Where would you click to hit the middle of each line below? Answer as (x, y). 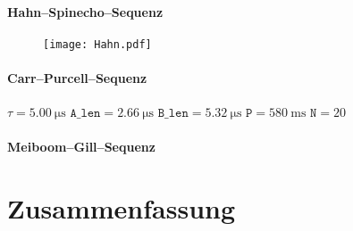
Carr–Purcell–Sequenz (77, 78)
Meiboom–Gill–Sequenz (81, 147)
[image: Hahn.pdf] (97, 44)
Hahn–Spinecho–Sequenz (85, 11)
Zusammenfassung (122, 208)
